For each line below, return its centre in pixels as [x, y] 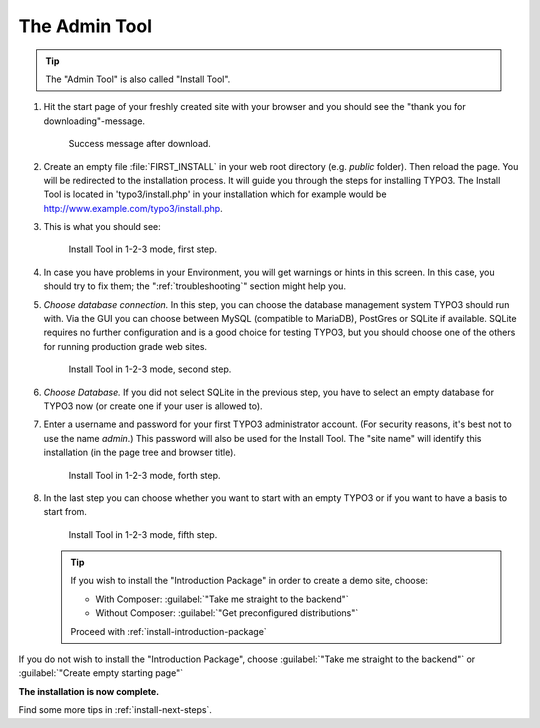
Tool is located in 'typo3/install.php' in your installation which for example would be [215, 194]
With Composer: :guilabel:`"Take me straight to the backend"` [222, 599]
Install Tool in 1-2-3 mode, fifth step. [143, 534]
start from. [65, 512]
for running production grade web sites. [125, 346]
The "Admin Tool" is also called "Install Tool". [138, 79]
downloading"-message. [94, 121]
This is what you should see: [102, 227]
